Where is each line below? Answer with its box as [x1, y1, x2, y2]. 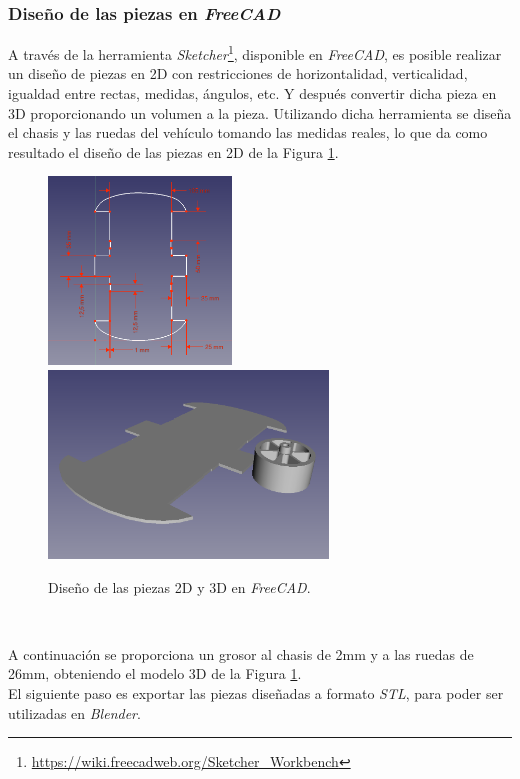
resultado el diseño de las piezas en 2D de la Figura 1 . [8, 141, 339, 162]
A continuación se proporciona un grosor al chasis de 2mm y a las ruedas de [8, 643, 474, 664]
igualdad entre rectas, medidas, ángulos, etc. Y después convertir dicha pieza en [8, 83, 497, 104]
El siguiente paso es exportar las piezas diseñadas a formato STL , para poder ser [8, 682, 504, 703]
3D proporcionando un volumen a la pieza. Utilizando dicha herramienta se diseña [8, 102, 512, 123]
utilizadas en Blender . [8, 702, 141, 723]
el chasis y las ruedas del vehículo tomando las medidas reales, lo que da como [8, 122, 488, 143]
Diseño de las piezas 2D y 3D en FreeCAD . [48, 576, 311, 597]
